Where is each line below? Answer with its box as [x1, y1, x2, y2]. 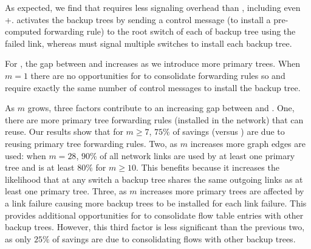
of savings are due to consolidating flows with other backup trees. [52, 232, 296, 245]
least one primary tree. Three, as [5, 185, 127, 197]
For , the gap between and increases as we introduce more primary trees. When [5, 57, 301, 70]
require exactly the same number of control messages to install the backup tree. [5, 81, 301, 94]
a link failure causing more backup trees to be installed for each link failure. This [5, 196, 307, 209]
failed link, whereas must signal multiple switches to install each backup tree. [5, 36, 292, 49]
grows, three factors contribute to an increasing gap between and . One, [27, 101, 295, 114]
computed [5, 25, 41, 38]
